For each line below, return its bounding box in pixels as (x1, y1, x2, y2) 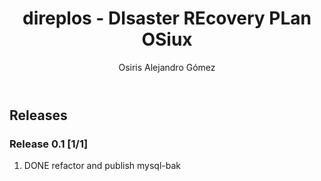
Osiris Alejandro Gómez (118, 61, 216, 73)
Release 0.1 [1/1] (9, 137, 89, 151)
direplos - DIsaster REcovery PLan (22, 7, 312, 30)
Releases (9, 107, 68, 124)
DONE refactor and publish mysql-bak (23, 160, 182, 172)
